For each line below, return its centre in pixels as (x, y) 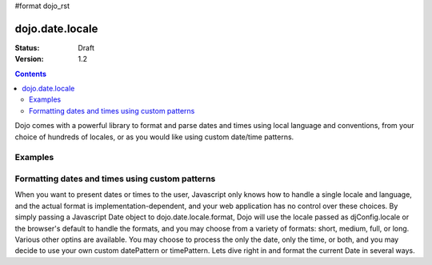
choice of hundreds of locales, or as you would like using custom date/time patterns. (154, 137)
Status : (27, 47)
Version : (29, 59)
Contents (31, 74)
